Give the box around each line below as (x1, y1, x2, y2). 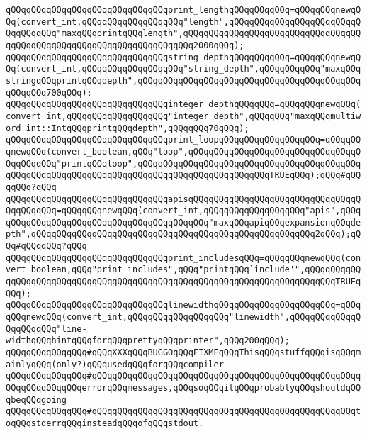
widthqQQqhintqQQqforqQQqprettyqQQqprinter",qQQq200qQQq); (6, 335, 290, 346)
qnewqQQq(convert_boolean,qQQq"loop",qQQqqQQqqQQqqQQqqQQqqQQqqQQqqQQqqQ (6, 146, 361, 157)
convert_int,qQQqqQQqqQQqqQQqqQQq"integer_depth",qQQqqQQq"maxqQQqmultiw (6, 111, 361, 121)
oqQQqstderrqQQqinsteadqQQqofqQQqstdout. (6, 418, 204, 428)
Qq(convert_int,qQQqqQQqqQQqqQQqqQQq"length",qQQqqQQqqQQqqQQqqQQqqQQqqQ (6, 16, 361, 27)
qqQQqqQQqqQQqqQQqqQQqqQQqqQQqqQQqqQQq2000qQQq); (6, 40, 244, 50)
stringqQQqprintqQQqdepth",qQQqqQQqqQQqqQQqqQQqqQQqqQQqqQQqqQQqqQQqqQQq (6, 75, 361, 86)
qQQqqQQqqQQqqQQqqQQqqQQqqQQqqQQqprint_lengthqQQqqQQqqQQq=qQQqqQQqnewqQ (6, 5, 361, 15)
